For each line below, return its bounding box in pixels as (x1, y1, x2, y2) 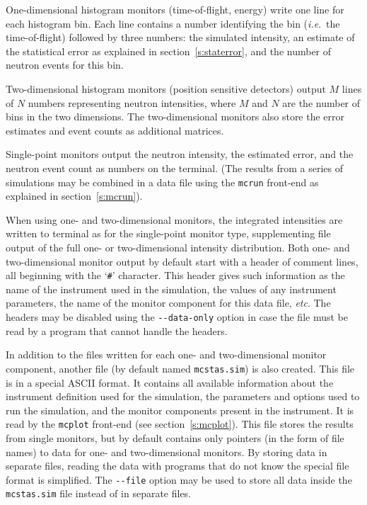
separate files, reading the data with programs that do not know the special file (6, 458, 349, 473)
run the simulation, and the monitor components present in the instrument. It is (6, 402, 354, 417)
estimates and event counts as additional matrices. (6, 123, 224, 137)
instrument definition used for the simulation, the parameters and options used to (6, 389, 360, 404)
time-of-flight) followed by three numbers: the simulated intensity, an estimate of (6, 30, 355, 45)
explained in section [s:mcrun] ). (6, 188, 143, 203)
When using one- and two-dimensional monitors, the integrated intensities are (6, 212, 343, 227)
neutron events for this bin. (6, 57, 124, 72)
